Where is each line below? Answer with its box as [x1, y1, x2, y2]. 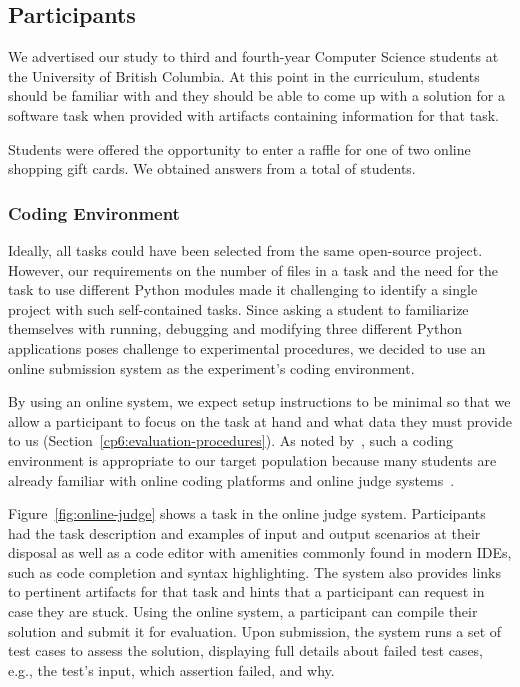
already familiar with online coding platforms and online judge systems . [8, 469, 455, 490]
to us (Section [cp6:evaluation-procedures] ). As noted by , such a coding [8, 430, 453, 451]
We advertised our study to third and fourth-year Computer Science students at [8, 46, 499, 67]
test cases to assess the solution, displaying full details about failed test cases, [8, 640, 484, 661]
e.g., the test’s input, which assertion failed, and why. [8, 659, 335, 680]
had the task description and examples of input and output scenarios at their [8, 522, 481, 543]
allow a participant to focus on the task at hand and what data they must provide [8, 410, 512, 431]
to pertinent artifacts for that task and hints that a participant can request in [8, 581, 485, 602]
